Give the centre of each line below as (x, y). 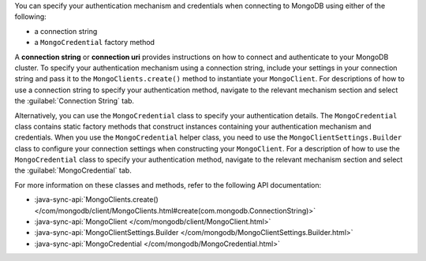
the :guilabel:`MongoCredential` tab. (73, 170)
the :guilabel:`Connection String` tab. (74, 101)
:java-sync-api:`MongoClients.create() (97, 199)
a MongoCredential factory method (95, 43)
